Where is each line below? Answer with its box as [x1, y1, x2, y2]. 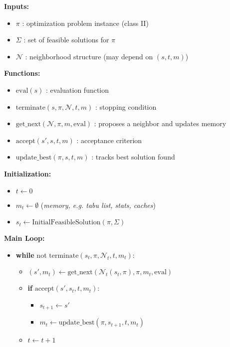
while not [15, 249, 47, 260]
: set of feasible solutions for [23, 34, 109, 45]
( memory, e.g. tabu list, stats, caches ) [40, 199, 156, 210]
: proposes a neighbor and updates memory [94, 118, 227, 129]
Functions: [4, 68, 40, 78]
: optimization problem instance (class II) [22, 17, 149, 28]
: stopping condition [95, 101, 157, 112]
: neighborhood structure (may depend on [25, 51, 153, 61]
